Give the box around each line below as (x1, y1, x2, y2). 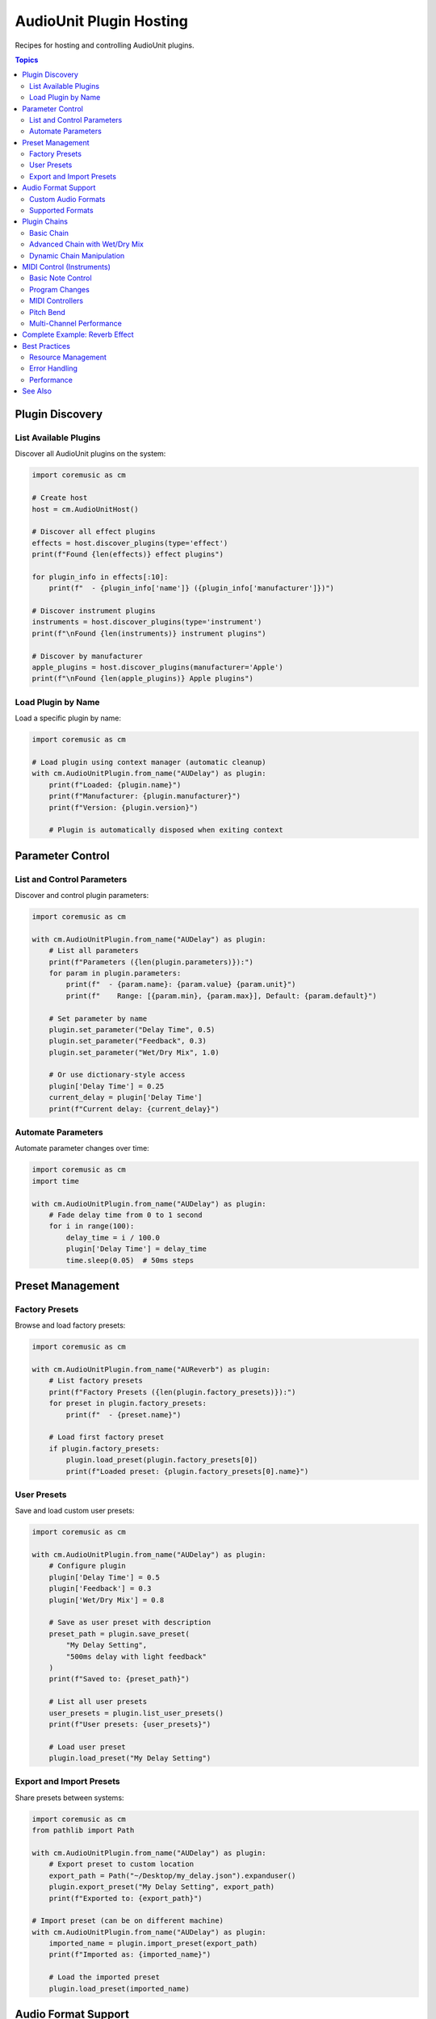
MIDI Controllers (29, 296, 84, 306)
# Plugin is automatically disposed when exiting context (48, 825, 283, 835)
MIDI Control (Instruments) (22, 262, 111, 271)
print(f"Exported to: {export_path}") (48, 1894, 203, 1903)
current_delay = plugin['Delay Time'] (48, 1093, 203, 1102)
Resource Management (29, 352, 107, 363)
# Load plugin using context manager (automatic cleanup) (31, 758, 266, 766)
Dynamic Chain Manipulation (29, 250, 125, 260)
